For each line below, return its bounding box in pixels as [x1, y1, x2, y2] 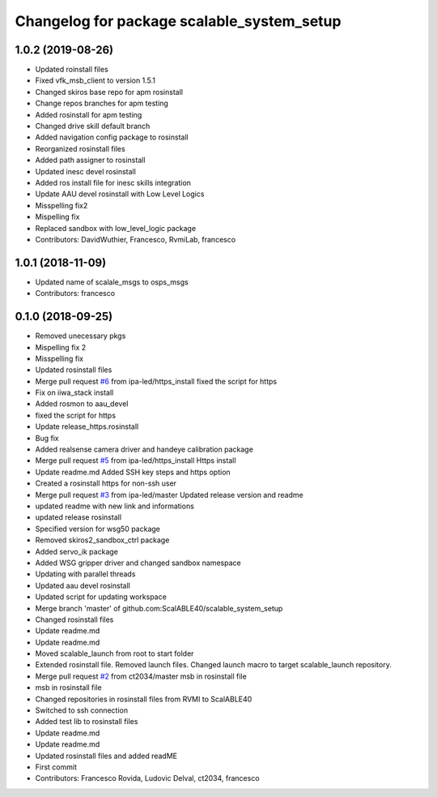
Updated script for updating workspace [35, 592, 168, 602]
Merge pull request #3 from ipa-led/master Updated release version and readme [35, 490, 303, 499]
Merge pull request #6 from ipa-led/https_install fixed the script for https [35, 376, 278, 386]
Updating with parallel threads [35, 569, 136, 579]
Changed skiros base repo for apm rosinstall [35, 87, 184, 96]
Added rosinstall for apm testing [35, 109, 142, 119]
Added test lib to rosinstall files [35, 717, 138, 726]
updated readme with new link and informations [35, 501, 194, 511]
